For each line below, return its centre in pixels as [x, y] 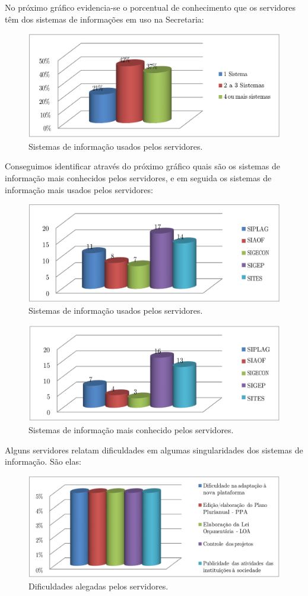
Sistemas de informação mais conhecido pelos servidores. [131, 430]
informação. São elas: [43, 461]
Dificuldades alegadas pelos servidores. [99, 586]
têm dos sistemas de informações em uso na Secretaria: [104, 19]
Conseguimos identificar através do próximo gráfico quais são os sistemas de [142, 166]
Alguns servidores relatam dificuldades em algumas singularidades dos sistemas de [154, 450]
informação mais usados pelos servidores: [79, 189]
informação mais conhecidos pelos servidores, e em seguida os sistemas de [138, 177]
